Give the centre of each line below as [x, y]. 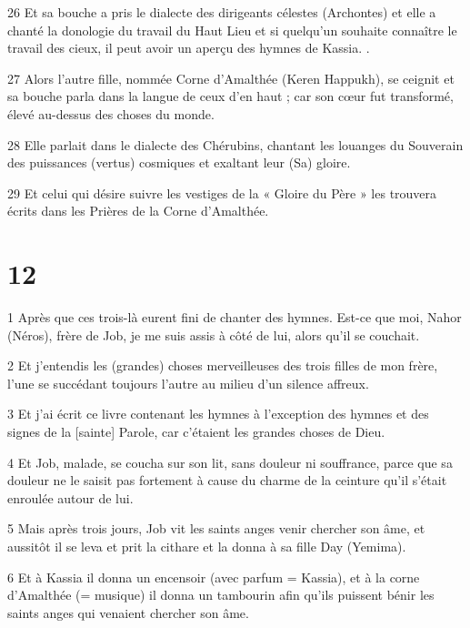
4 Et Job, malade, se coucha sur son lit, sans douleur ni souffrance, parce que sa [230, 462]
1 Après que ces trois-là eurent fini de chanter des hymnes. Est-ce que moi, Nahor [235, 317]
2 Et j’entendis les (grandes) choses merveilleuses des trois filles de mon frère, [223, 365]
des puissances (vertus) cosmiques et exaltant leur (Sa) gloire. [179, 162]
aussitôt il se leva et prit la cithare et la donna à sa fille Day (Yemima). [207, 546]
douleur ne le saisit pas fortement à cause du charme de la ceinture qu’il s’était [227, 480]
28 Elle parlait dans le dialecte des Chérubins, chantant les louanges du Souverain [235, 144]
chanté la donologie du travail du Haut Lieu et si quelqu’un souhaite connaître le [232, 30]
